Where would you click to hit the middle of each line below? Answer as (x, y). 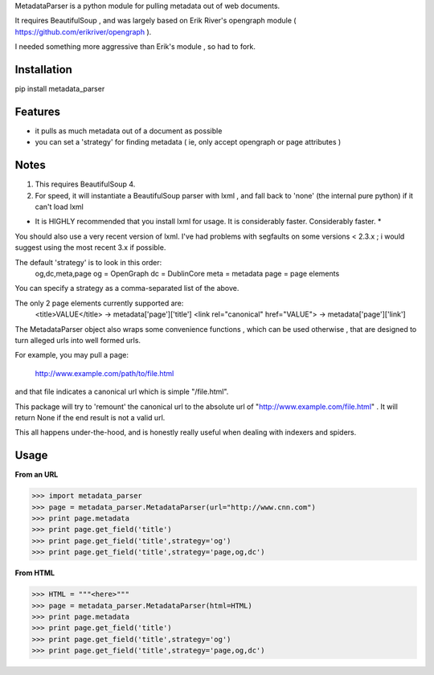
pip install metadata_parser (60, 89)
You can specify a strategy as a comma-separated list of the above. (127, 288)
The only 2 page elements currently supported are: (99, 303)
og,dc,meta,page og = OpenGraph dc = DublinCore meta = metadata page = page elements (187, 274)
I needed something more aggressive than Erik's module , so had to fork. (135, 47)
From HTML (35, 573)
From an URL (37, 475)
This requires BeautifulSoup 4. (85, 184)
